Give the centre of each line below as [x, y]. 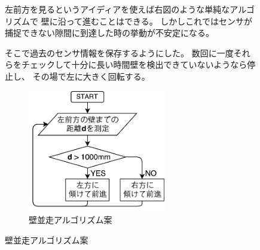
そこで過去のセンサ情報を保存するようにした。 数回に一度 [119, 52]
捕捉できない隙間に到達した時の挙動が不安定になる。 [109, 33]
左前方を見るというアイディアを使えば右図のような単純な [117, 9]
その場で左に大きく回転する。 [91, 76]
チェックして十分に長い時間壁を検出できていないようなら [134, 64]
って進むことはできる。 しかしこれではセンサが [159, 21]
